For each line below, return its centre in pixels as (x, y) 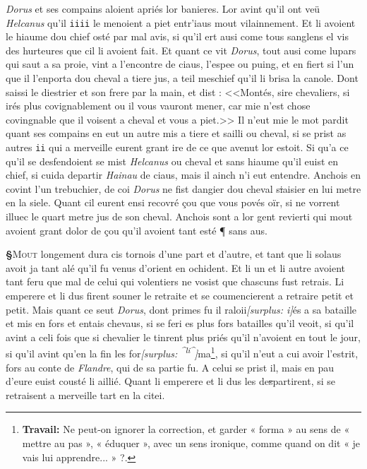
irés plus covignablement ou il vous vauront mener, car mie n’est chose (158, 106)
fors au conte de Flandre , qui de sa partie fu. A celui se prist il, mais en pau (170, 367)
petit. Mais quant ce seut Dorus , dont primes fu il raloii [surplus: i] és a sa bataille (181, 309)
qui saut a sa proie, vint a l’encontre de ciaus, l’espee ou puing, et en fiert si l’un (180, 64)
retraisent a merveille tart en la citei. (85, 394)
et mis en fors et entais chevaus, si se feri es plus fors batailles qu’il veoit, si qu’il (180, 323)
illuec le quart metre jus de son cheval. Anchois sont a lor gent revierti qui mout (179, 216)
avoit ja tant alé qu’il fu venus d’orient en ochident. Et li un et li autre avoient (176, 267)
